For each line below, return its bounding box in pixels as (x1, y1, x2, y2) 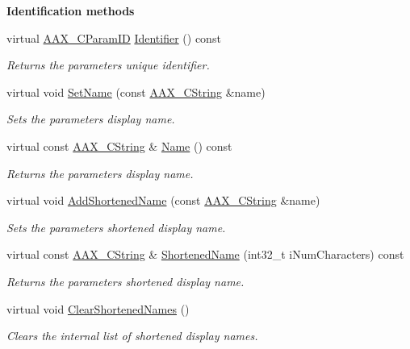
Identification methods (6, 2, 135, 19)
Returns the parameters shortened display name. (6, 272, 245, 289)
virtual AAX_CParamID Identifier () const (6, 29, 221, 46)
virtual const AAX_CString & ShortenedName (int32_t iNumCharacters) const (6, 246, 404, 263)
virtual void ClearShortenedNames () (6, 300, 190, 317)
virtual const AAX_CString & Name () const (6, 137, 232, 154)
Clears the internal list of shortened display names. (6, 327, 258, 344)
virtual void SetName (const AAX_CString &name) (6, 83, 266, 100)
